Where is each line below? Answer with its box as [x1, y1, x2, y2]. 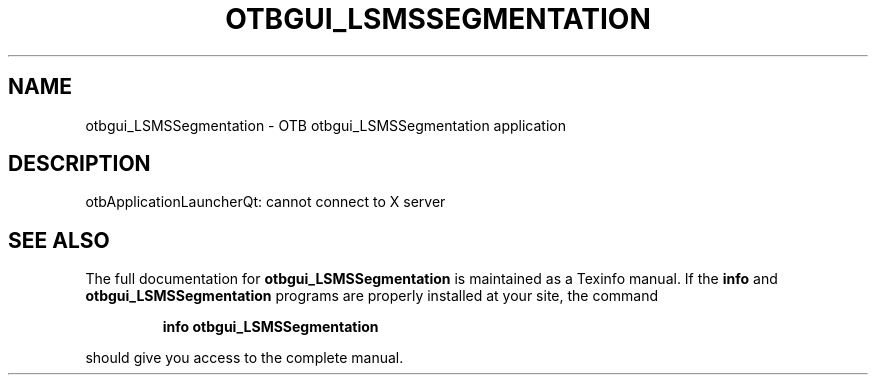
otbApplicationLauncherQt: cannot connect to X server [85, 193, 446, 211]
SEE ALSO [8, 227, 110, 253]
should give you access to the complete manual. [85, 349, 404, 367]
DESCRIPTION [8, 151, 151, 177]
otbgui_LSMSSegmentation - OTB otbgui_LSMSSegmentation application [85, 116, 567, 134]
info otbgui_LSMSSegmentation [162, 318, 379, 336]
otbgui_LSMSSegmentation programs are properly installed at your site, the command [85, 287, 659, 305]
